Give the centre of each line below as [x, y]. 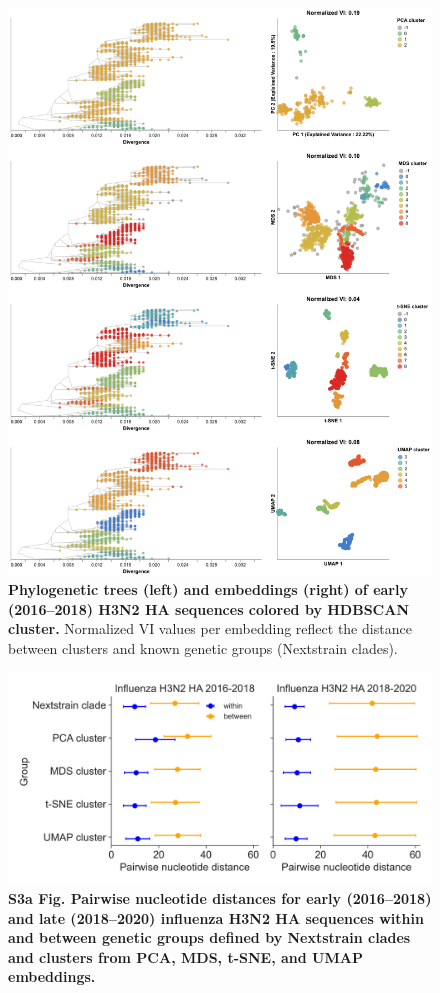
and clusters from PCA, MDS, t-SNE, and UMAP [185, 956]
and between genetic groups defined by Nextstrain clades [209, 937]
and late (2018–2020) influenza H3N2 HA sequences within [216, 917]
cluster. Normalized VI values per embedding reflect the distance [210, 628]
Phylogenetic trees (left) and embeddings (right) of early [208, 589]
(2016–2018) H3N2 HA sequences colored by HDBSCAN [209, 608]
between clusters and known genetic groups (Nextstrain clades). [203, 647]
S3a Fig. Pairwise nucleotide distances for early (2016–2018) [220, 898]
